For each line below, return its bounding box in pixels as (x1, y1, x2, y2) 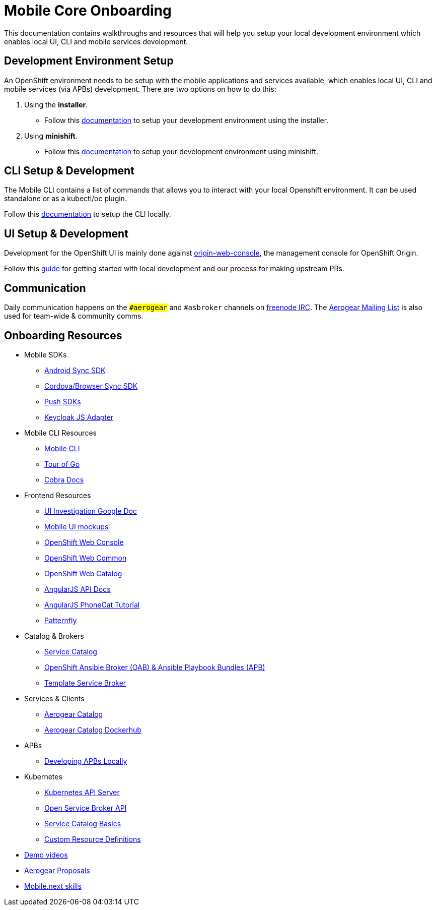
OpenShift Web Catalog (44, 569, 122, 578)
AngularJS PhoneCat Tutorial (44, 600, 140, 609)
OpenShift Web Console (44, 537, 124, 547)
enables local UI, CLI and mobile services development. (4, 37, 188, 46)
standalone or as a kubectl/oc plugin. (4, 194, 127, 203)
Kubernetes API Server (44, 787, 120, 797)
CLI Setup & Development (4, 164, 134, 177)
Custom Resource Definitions (44, 834, 141, 843)
